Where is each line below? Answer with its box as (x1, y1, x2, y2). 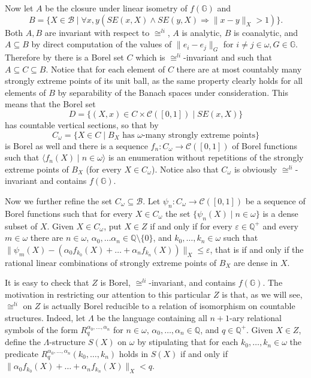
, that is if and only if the (210, 243, 304, 255)
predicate (5, 347, 39, 359)
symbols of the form (5, 323, 78, 335)
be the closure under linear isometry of (45, 2, 188, 14)
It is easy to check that (5, 276, 89, 289)
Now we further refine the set (5, 194, 113, 207)
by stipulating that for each (137, 335, 238, 348)
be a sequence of (245, 194, 306, 207)
